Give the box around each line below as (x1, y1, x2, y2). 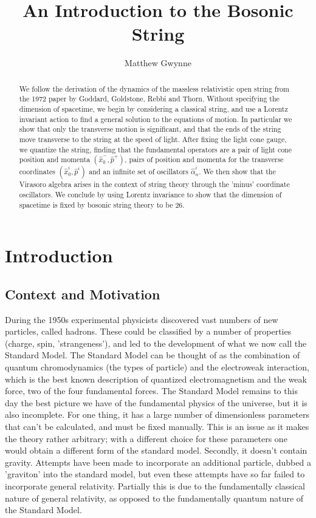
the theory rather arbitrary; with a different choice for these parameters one (5, 432, 287, 445)
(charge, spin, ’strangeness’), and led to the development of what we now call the (5, 336, 307, 349)
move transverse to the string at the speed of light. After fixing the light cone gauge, (19, 134, 287, 144)
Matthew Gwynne (125, 56, 191, 69)
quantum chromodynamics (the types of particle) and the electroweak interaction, (5, 361, 309, 373)
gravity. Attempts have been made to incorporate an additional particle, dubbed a (5, 455, 311, 468)
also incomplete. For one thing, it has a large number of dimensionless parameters (5, 408, 309, 421)
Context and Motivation (5, 284, 160, 303)
